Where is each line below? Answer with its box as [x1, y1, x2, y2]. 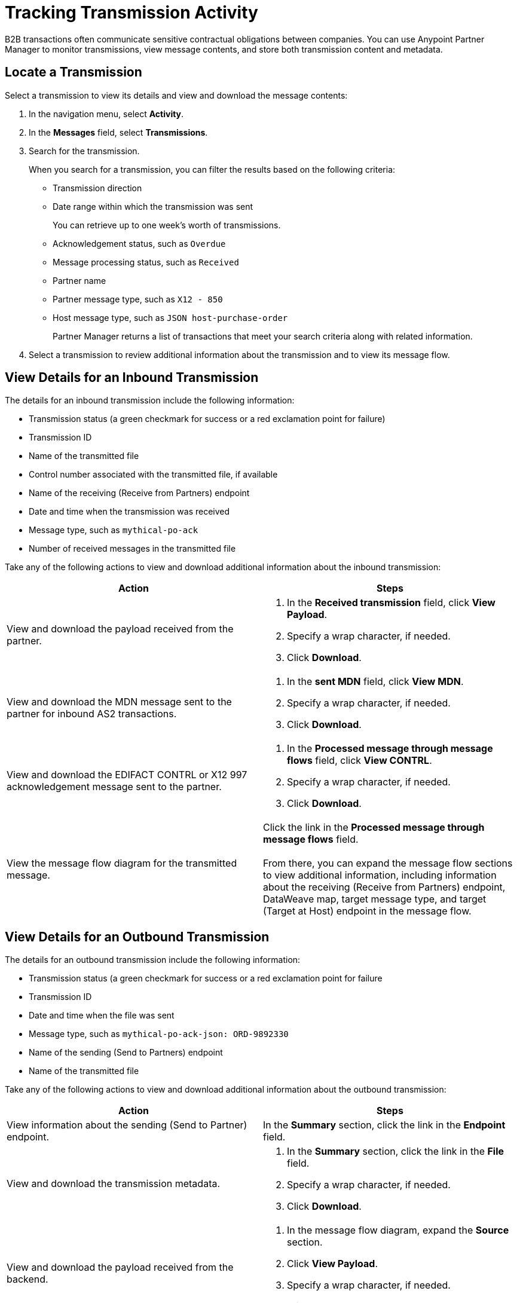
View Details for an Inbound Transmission [5, 370, 259, 386]
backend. [7, 1273, 48, 1286]
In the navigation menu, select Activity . [29, 108, 184, 119]
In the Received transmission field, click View [287, 597, 495, 609]
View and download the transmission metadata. [7, 1177, 221, 1190]
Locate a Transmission [5, 65, 142, 80]
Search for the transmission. [29, 145, 140, 156]
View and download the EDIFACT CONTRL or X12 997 [7, 769, 247, 781]
